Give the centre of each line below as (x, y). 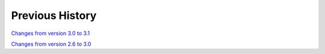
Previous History (54, 15)
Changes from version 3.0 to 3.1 (51, 33)
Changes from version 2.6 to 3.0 (51, 44)
